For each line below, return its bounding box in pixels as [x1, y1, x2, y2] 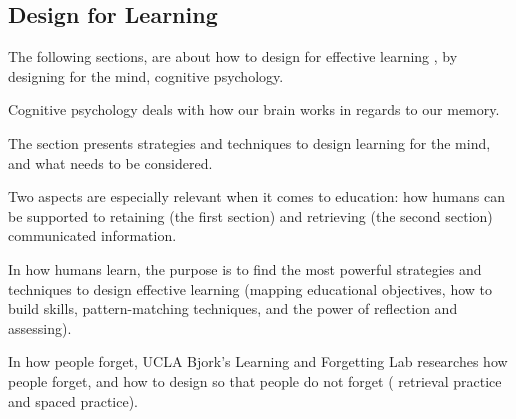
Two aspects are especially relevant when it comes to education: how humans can [8, 186, 505, 207]
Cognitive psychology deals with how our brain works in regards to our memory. [8, 99, 500, 120]
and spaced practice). [8, 390, 139, 411]
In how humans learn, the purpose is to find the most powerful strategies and [8, 258, 482, 279]
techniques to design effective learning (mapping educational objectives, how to [8, 278, 493, 299]
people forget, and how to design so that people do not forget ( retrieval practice [8, 370, 502, 391]
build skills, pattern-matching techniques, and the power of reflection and [8, 298, 458, 319]
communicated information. [8, 225, 177, 246]
